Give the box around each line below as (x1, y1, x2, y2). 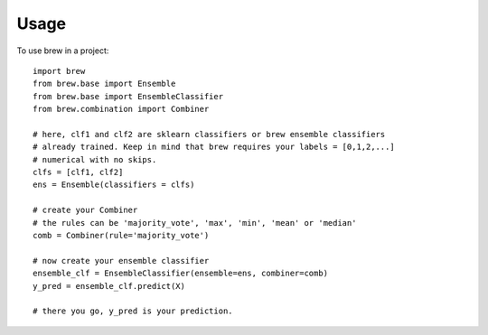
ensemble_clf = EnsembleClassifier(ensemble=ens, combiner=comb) (33, 268, 329, 279)
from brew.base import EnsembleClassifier (33, 91, 224, 101)
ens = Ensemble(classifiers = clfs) (33, 180, 195, 190)
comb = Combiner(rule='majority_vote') (33, 230, 210, 241)
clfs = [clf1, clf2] (33, 167, 124, 178)
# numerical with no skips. (33, 154, 157, 164)
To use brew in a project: (16, 45, 109, 56)
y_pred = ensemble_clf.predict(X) (33, 281, 185, 291)
